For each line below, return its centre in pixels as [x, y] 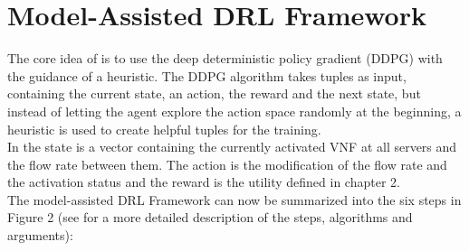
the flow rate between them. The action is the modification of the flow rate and [227, 164]
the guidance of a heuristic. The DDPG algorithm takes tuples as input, [207, 75]
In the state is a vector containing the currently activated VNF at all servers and [232, 147]
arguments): [40, 235]
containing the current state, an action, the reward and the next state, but [214, 93]
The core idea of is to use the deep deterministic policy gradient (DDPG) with [225, 58]
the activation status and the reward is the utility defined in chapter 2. [204, 182]
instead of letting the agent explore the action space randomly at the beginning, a [234, 111]
